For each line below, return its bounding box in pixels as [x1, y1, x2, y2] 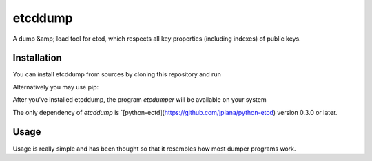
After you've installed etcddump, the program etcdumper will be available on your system [12, 96, 267, 104]
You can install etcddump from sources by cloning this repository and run [12, 70, 222, 78]
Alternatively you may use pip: [12, 83, 99, 91]
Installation [12, 52, 62, 64]
